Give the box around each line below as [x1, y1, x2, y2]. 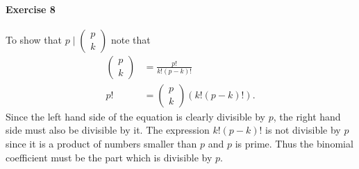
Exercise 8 [6, 1, 56, 16]
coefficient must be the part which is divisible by [6, 150, 212, 164]
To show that [6, 32, 62, 46]
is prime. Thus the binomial [235, 136, 353, 151]
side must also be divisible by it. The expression [6, 123, 210, 137]
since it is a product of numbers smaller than [6, 136, 197, 151]
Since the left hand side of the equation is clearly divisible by [6, 109, 266, 123]
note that [110, 32, 151, 46]
